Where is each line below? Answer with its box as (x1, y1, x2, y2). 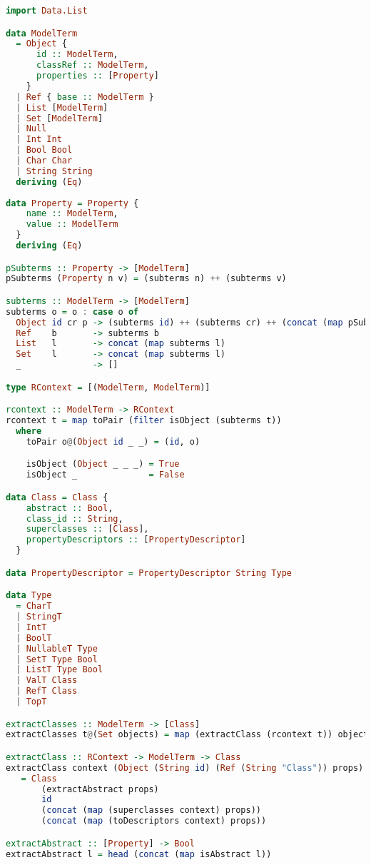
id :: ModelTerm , (36, 49, 118, 60)
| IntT (16, 622, 47, 632)
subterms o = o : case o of (6, 306, 139, 317)
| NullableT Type (16, 643, 98, 654)
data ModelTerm (6, 28, 78, 39)
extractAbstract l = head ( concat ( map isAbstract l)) (6, 849, 272, 859)
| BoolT (16, 632, 52, 643)
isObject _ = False (26, 470, 185, 480)
